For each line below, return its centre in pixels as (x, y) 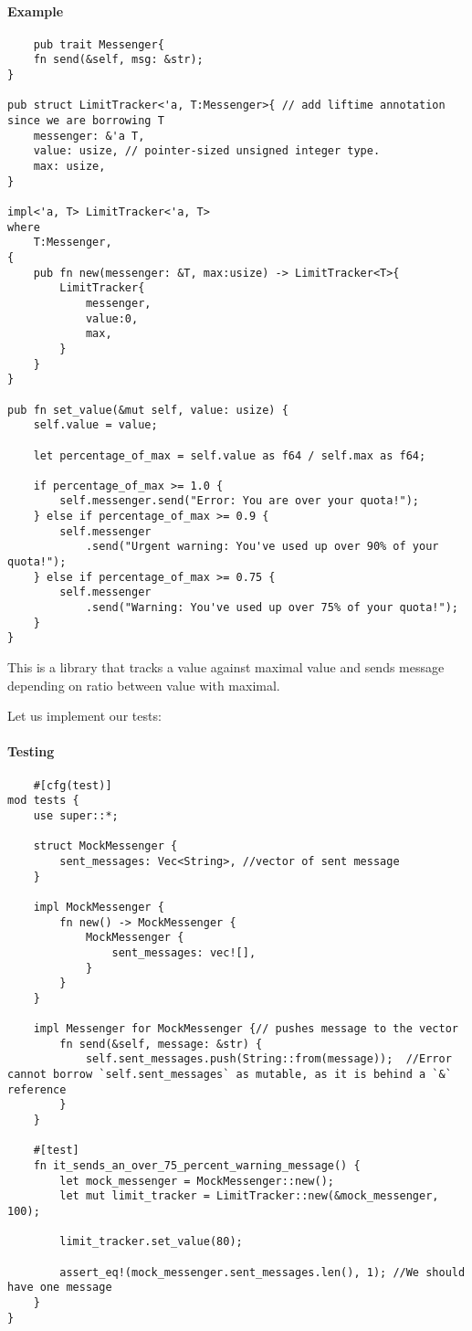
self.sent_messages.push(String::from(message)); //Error (268, 1059)
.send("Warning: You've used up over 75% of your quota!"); (272, 608)
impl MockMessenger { (99, 907)
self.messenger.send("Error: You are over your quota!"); (240, 501)
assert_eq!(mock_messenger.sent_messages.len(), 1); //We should (262, 1272)
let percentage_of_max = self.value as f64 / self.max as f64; (230, 455)
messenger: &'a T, (89, 136)
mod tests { (43, 801)
